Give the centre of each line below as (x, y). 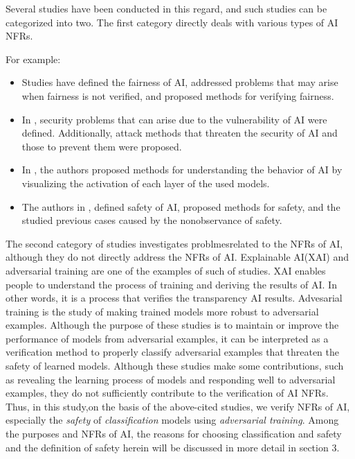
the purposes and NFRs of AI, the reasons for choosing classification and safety (174, 434)
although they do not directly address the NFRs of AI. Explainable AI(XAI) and (177, 257)
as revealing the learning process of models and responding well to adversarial (171, 379)
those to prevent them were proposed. (102, 146)
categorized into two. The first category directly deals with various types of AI (172, 22)
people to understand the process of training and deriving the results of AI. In (171, 284)
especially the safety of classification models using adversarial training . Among (172, 420)
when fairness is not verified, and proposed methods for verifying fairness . (178, 95)
